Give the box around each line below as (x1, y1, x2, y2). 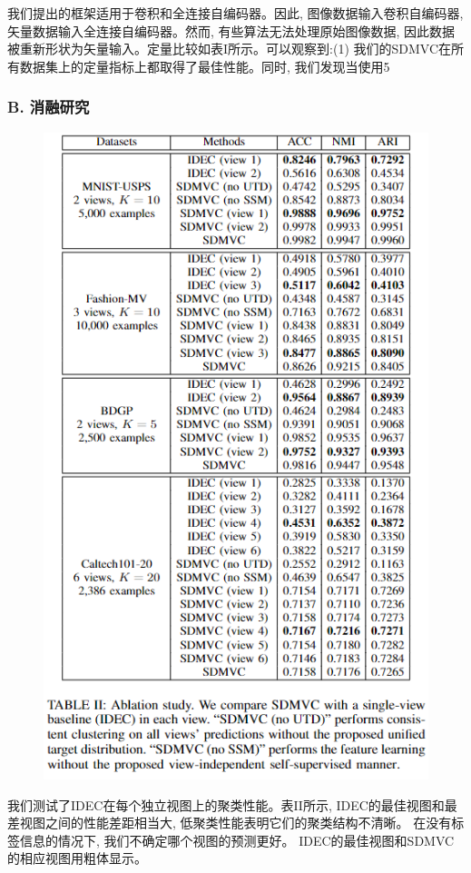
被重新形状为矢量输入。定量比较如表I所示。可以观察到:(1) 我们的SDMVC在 (7, 39, 452, 58)
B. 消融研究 (7, 95, 90, 118)
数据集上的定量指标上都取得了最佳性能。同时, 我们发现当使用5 (19, 56, 390, 75)
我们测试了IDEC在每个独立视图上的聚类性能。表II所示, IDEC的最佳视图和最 (7, 795, 457, 814)
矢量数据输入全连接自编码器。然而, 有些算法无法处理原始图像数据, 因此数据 (7, 21, 456, 40)
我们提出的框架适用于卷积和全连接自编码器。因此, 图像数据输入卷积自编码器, (7, 4, 464, 22)
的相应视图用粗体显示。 (7, 848, 147, 868)
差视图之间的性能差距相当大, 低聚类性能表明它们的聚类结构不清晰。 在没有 (7, 813, 452, 832)
